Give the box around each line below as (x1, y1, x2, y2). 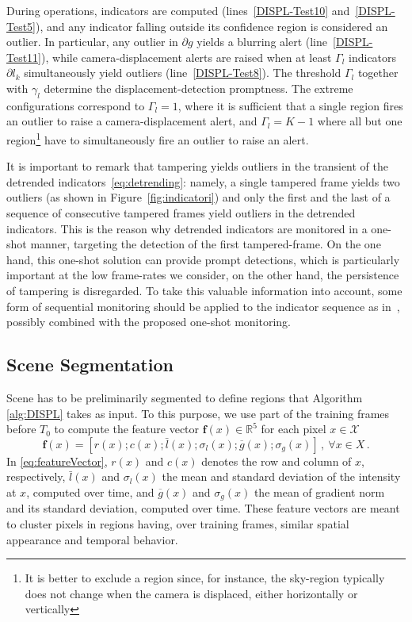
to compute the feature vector (54, 420, 200, 437)
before (6, 420, 36, 437)
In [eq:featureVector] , (6, 452, 108, 469)
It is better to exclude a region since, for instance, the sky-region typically (25, 570, 385, 586)
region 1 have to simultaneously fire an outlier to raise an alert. (6, 129, 309, 148)
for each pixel (261, 420, 326, 437)
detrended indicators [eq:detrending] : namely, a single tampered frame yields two (6, 173, 400, 190)
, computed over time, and (26, 483, 154, 500)
